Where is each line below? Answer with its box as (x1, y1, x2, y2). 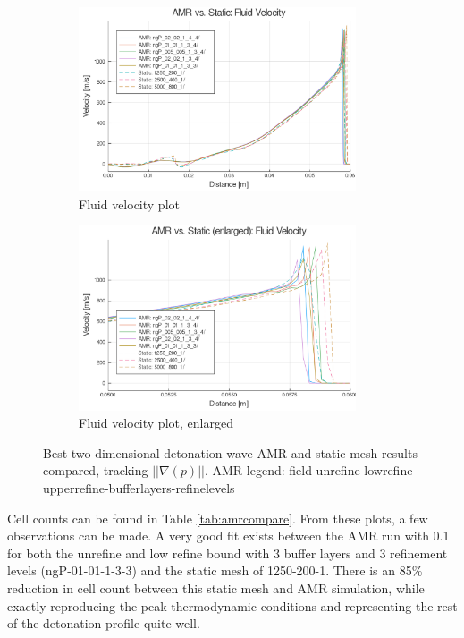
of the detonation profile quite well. (7, 614, 200, 633)
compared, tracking (43, 461, 148, 480)
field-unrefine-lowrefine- (289, 461, 418, 480)
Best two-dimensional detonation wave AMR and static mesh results (43, 443, 418, 462)
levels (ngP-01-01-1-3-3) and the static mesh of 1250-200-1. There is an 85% (7, 561, 423, 580)
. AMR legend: (204, 461, 285, 480)
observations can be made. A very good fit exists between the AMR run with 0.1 (7, 526, 450, 545)
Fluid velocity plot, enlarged (79, 413, 233, 432)
